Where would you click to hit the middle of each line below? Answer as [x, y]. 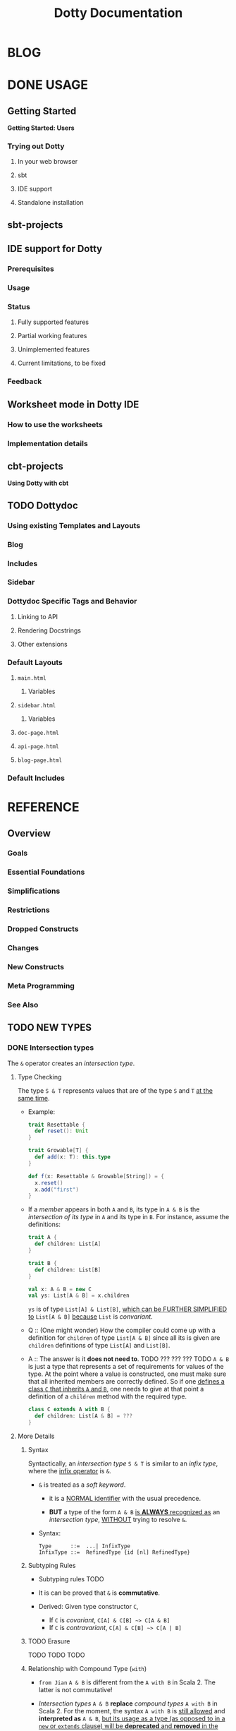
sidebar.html [37, 706]
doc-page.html [38, 733]
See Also [23, 1005]
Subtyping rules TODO [71, 1579]
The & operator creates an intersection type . [71, 1063]
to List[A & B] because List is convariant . [90, 1317]
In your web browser [48, 162]
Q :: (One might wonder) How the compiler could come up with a [122, 1330]
